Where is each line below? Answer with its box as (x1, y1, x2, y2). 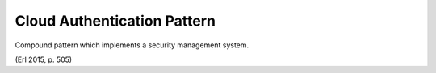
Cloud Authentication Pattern (15, 12, 216, 30)
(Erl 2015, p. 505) (15, 55, 73, 64)
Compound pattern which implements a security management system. (15, 40, 249, 50)
